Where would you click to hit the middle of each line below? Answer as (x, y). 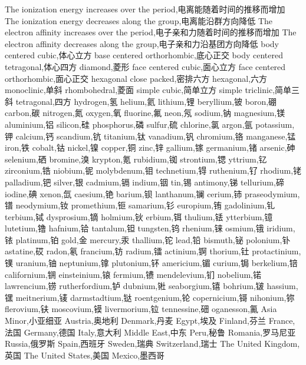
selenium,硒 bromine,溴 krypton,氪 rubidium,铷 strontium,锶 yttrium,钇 (136, 159)
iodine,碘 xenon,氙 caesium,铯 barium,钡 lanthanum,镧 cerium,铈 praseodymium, (152, 193)
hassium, (282, 286)
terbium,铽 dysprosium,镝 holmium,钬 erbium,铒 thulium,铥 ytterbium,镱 (139, 216)
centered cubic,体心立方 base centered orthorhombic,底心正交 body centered (144, 55)
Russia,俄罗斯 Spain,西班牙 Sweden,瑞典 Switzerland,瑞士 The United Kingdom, (152, 344)
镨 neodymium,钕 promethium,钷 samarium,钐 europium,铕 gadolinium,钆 (140, 205)
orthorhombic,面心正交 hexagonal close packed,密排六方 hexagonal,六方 (136, 78)
